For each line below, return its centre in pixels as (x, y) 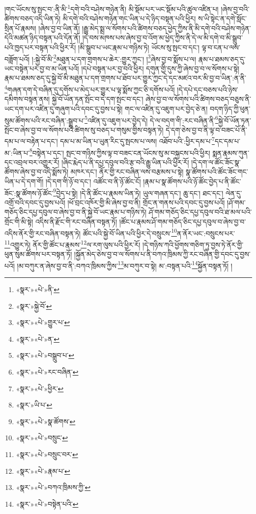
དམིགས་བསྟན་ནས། (27, 99)
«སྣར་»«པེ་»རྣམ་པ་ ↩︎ (43, 471)
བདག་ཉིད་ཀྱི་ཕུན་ (230, 108)
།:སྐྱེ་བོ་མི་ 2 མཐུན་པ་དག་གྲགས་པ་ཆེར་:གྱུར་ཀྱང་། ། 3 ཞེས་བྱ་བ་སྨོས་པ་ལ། (114, 58)
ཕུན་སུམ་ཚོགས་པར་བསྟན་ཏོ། (38, 254)
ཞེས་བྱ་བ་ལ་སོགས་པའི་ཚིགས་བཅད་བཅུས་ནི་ (198, 99)
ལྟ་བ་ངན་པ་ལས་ (221, 47)
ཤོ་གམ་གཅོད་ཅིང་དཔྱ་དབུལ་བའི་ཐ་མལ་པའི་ (200, 212)
